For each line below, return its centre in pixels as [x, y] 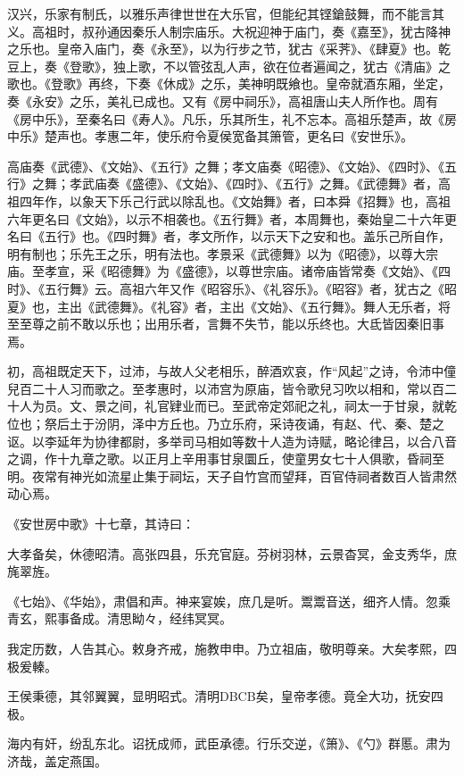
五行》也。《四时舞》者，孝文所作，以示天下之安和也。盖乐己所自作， [247, 236]
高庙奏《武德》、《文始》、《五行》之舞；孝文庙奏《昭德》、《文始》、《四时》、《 [226, 166]
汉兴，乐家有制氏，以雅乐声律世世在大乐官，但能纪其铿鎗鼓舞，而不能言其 [226, 13]
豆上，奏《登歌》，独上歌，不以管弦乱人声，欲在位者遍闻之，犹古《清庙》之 [229, 66]
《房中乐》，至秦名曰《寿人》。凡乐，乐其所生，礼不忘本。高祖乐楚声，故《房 [232, 118]
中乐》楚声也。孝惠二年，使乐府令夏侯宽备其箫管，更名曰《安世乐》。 [210, 136]
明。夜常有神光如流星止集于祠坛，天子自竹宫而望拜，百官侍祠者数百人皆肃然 [232, 476]
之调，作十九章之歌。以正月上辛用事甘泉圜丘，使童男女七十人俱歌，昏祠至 [226, 459]
